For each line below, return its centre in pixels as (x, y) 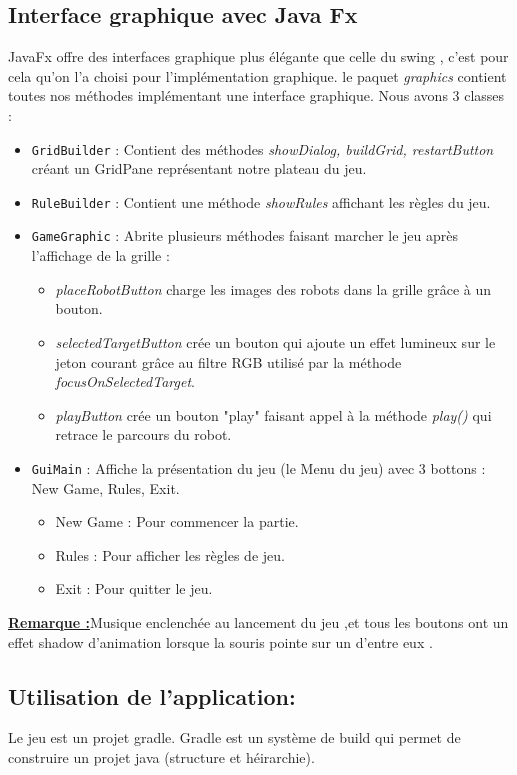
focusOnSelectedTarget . (125, 381)
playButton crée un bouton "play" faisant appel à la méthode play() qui (273, 414)
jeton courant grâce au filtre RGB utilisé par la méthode (228, 361)
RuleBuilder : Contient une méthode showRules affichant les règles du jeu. (261, 201)
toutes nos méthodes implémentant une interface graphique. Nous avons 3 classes (256, 95)
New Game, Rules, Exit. (105, 487)
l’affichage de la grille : (100, 255)
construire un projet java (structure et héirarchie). (161, 756)
